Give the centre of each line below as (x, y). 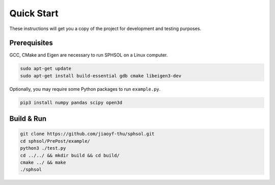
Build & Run (28, 119)
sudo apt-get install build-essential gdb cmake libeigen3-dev (101, 76)
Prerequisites (31, 43)
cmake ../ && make (43, 162)
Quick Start (34, 13)
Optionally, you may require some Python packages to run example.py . (85, 89)
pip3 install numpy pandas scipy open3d (71, 102)
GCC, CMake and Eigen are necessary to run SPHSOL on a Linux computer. (89, 55)
